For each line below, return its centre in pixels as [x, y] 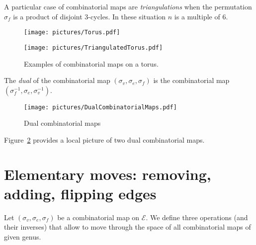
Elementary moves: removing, [108, 174]
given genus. [23, 237]
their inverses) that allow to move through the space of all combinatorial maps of [128, 227]
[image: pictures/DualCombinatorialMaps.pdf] [100, 107]
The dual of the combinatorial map [57, 80]
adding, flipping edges [80, 193]
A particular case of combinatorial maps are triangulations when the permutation [128, 6]
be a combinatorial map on [98, 217]
